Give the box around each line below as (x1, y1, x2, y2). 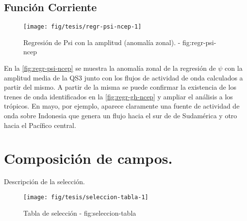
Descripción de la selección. (4, 176, 85, 187)
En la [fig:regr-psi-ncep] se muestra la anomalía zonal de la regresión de (4, 63, 216, 73)
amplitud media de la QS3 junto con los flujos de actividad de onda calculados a (4, 72, 243, 82)
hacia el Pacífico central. (4, 120, 76, 130)
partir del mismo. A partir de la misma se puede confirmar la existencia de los (4, 82, 236, 92)
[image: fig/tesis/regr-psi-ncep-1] (23, 23, 142, 31)
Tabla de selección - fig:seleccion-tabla (23, 207, 136, 218)
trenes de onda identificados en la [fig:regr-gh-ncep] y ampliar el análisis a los (4, 91, 233, 101)
